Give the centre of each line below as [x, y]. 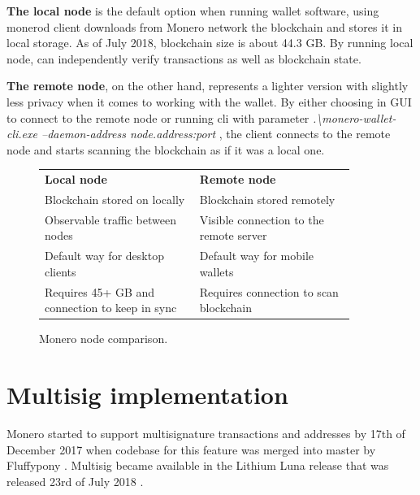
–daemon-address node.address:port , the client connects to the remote [216, 134]
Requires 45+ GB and [100, 291]
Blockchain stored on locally [115, 199]
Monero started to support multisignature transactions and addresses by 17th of [206, 434]
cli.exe [22, 134]
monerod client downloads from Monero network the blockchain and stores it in [204, 26]
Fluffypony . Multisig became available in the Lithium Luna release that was [198, 465]
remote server [233, 235]
